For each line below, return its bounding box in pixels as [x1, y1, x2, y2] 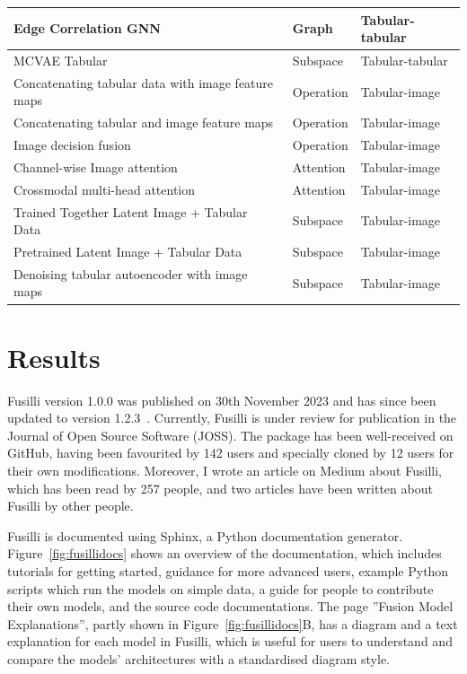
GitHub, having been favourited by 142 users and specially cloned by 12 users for [7, 443, 454, 462]
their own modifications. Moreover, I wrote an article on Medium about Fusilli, [7, 461, 442, 480]
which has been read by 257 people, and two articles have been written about [7, 478, 433, 497]
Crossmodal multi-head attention [13, 179, 196, 198]
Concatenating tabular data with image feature [13, 73, 274, 92]
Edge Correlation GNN [13, 19, 161, 38]
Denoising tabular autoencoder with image [13, 264, 248, 283]
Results [7, 338, 101, 375]
